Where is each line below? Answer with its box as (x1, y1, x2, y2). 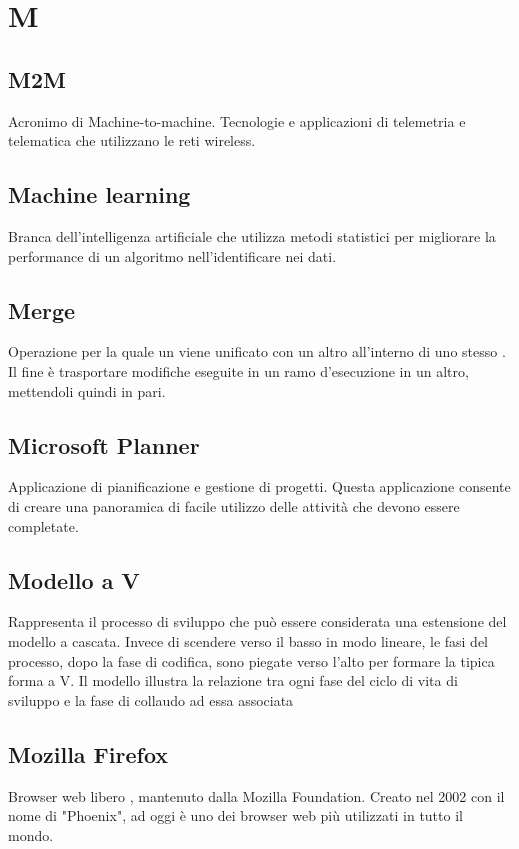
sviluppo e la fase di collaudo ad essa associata (8, 689, 294, 710)
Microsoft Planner (8, 429, 200, 460)
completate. (8, 515, 79, 536)
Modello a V (8, 564, 140, 595)
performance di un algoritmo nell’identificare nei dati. (8, 245, 337, 266)
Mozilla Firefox (8, 738, 169, 769)
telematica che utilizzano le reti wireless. (8, 130, 256, 151)
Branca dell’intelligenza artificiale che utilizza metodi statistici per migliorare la (8, 225, 496, 246)
